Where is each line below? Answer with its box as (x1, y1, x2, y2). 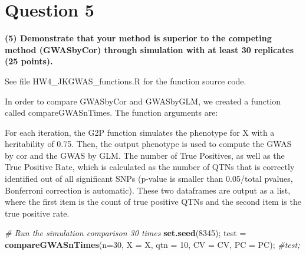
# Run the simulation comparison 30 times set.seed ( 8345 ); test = (5, 227, 246, 239)
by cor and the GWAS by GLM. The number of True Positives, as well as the (5, 149, 285, 161)
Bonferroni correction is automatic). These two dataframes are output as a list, (5, 184, 291, 196)
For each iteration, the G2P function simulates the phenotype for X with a (5, 126, 275, 138)
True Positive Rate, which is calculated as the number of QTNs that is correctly (5, 161, 295, 173)
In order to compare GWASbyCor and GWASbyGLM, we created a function (5, 94, 281, 107)
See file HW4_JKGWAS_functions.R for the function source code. (5, 74, 246, 87)
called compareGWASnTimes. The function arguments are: (5, 106, 218, 119)
